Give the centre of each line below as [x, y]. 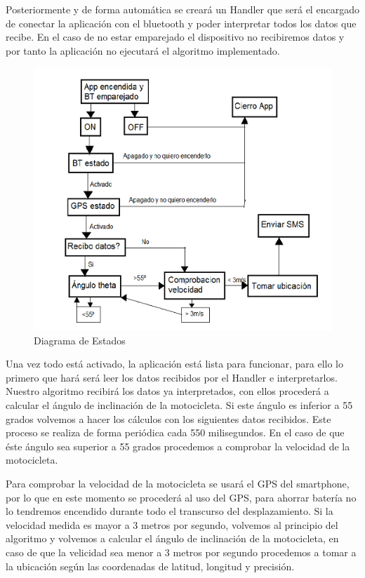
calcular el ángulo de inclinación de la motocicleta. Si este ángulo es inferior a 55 [179, 405]
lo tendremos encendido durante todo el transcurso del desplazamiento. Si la [170, 511]
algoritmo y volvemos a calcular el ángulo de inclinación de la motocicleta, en [172, 538]
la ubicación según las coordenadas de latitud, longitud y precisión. [150, 566]
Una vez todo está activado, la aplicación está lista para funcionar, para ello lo [175, 364]
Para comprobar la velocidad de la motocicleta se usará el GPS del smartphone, [178, 483]
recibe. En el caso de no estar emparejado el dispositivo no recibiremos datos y [175, 37]
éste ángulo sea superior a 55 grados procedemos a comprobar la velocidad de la [178, 446]
